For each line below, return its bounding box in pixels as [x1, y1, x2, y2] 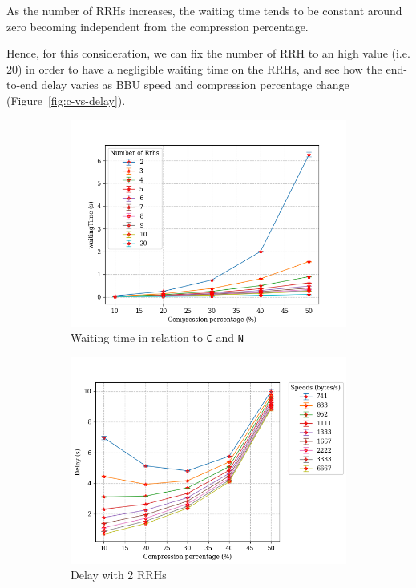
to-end [6, 76, 38, 93]
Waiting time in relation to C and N [71, 329, 244, 346]
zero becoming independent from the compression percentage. [6, 18, 309, 34]
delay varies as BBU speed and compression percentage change [41, 76, 349, 93]
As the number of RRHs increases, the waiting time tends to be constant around [6, 2, 402, 18]
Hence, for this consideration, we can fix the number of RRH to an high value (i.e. [6, 45, 410, 62]
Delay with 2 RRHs [71, 566, 167, 583]
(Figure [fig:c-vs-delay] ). [6, 91, 126, 108]
